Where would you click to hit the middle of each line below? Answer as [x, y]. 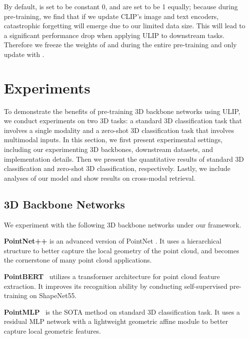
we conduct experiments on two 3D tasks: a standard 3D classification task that [123, 121]
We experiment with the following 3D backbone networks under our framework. [123, 224]
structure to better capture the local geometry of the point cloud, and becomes [122, 250]
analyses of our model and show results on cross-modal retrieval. [100, 178]
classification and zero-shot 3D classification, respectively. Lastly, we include [117, 168]
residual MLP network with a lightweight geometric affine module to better [116, 321]
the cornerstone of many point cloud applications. [78, 260]
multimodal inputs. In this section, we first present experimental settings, [113, 140]
